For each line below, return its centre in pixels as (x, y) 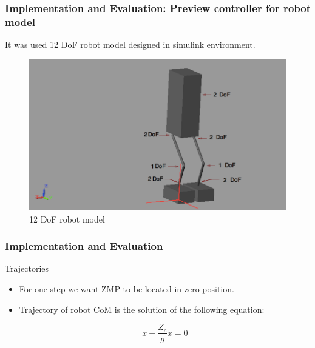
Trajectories (27, 268)
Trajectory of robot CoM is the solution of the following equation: (142, 309)
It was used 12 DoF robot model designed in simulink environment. (130, 45)
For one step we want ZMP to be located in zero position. (127, 289)
